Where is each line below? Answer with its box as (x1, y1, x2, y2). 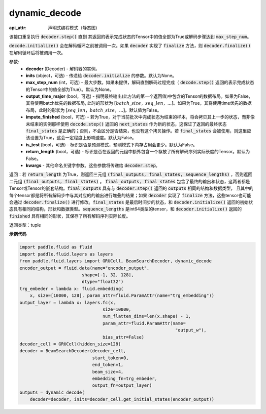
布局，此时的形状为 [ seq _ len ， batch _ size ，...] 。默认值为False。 (26, 107, 162, 113)
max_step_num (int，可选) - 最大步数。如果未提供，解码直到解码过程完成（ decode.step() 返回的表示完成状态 (26, 80, 255, 85)
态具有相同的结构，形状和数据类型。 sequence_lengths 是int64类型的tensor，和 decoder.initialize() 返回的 (9, 206, 242, 212)
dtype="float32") (81, 279, 124, 285)
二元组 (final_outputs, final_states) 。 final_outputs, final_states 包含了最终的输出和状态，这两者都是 (9, 178, 250, 184)
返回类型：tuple (9, 222, 41, 228)
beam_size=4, (92, 369, 124, 374)
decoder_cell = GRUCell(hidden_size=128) (19, 341, 121, 347)
